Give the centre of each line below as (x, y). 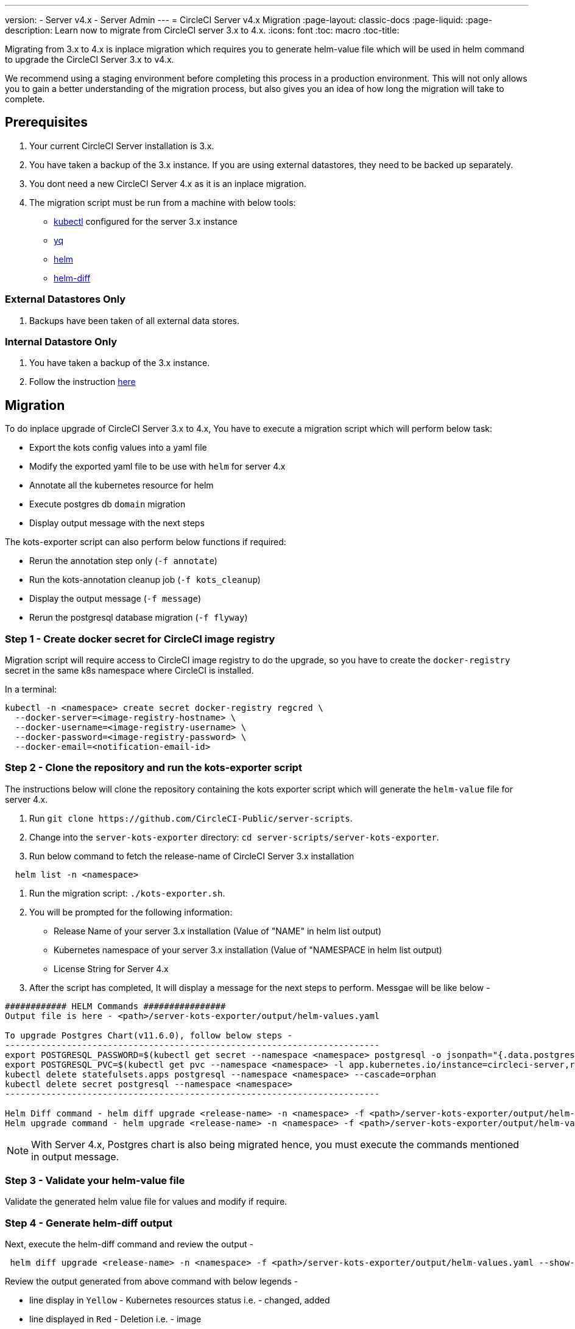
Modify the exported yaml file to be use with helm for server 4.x (157, 467)
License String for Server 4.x (111, 968)
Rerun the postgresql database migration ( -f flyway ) (139, 618)
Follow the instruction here (83, 382)
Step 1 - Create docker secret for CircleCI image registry (140, 639)
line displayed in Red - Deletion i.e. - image (115, 1319)
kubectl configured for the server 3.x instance (146, 221)
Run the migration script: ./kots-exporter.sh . (127, 893)
